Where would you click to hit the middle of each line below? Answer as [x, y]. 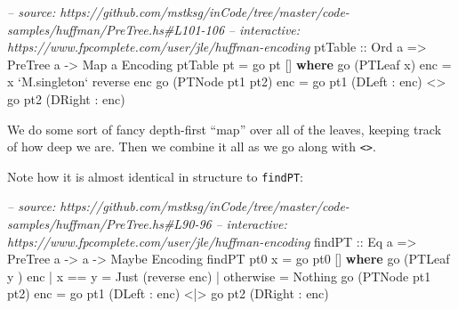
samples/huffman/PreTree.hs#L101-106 [116, 29]
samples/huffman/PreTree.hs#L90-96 [109, 224]
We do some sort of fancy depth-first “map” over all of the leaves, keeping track [225, 129]
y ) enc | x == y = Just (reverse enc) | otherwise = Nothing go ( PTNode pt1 [219, 276]
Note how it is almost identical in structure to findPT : [155, 176]
